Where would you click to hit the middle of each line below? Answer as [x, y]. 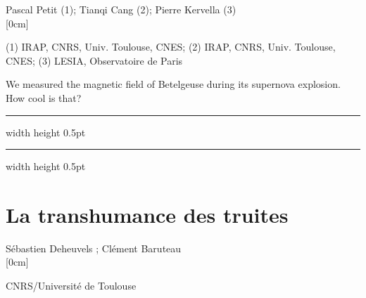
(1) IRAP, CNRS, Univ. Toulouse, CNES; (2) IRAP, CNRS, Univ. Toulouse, [171, 47]
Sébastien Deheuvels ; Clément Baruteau [94, 248]
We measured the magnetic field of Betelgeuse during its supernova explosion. [173, 84]
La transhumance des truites [147, 214]
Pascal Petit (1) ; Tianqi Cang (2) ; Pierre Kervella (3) [121, 9]
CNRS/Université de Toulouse [71, 286]
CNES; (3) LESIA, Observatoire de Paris [94, 60]
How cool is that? [44, 97]
